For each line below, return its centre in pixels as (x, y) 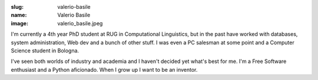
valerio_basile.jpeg (80, 23)
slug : (17, 7)
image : (20, 23)
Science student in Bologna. (45, 51)
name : (19, 15)
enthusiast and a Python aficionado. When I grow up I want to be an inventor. (104, 69)
